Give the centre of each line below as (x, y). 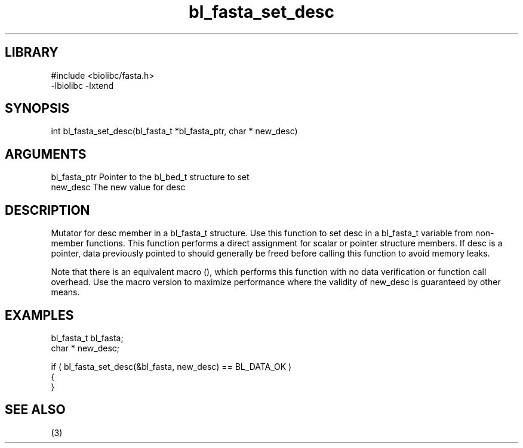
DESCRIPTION (47, 210)
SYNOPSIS (37, 109)
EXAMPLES (39, 315)
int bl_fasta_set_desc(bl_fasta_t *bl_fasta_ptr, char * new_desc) (174, 131)
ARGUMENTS (46, 154)
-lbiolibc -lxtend (82, 85)
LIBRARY (32, 52)
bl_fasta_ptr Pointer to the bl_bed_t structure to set (150, 177)
